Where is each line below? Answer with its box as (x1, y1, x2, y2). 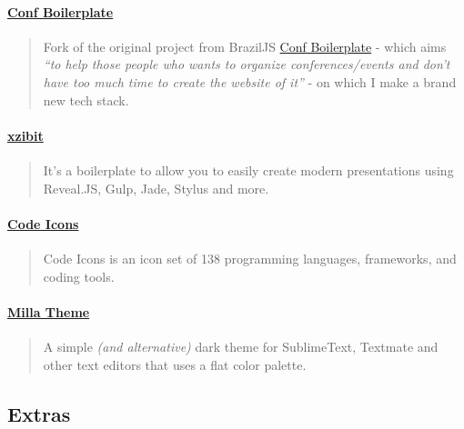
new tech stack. (43, 90, 129, 109)
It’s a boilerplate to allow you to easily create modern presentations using (43, 160, 454, 179)
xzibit (7, 125, 44, 145)
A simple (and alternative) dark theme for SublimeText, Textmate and (43, 336, 439, 355)
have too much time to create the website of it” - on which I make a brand (43, 72, 457, 91)
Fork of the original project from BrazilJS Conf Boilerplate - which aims (43, 36, 447, 55)
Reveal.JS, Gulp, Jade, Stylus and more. (43, 178, 269, 197)
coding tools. (43, 266, 115, 285)
